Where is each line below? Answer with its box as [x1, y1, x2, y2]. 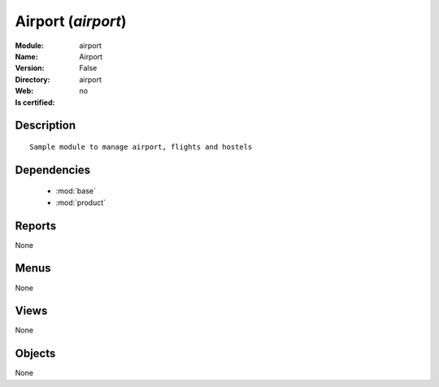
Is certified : [15, 98, 55, 107]
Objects [15, 346, 56, 361]
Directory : [15, 74, 50, 85]
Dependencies [15, 163, 91, 176]
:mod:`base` [55, 186, 97, 196]
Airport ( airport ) [15, 12, 127, 30]
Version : [15, 63, 45, 73]
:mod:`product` [55, 198, 106, 207]
